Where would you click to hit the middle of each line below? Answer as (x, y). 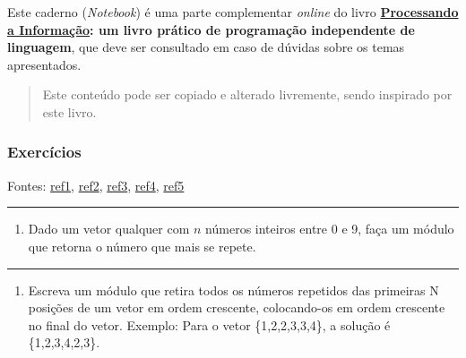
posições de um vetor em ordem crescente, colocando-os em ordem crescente (237, 307)
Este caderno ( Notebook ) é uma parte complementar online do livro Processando (233, 12)
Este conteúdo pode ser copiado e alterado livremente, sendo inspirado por (247, 94)
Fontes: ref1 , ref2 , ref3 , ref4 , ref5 (96, 185)
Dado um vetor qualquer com (109, 229)
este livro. (69, 111)
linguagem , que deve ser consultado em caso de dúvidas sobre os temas (206, 47)
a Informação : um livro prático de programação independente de (211, 29)
